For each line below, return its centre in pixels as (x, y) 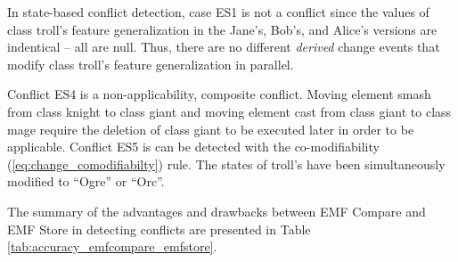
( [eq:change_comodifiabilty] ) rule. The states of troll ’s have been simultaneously (226, 164)
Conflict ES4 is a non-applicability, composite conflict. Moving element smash (219, 94)
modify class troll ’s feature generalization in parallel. (151, 64)
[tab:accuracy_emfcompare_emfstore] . (112, 246)
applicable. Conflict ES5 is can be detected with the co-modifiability (193, 147)
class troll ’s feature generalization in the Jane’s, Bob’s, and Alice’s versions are (222, 29)
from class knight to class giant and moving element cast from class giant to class (229, 111)
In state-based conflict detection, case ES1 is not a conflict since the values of (218, 12)
